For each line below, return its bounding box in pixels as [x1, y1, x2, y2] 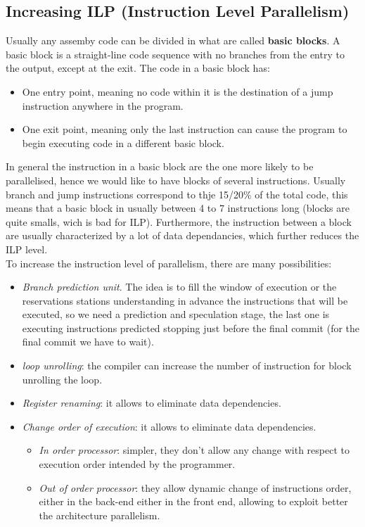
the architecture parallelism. [39, 507, 160, 522]
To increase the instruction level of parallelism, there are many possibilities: [6, 255, 332, 270]
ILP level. [6, 241, 48, 256]
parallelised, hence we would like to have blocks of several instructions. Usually [6, 172, 346, 187]
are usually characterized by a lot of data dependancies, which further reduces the [6, 228, 359, 243]
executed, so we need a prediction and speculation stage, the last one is [22, 307, 330, 322]
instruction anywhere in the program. [22, 98, 184, 113]
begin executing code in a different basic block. [22, 135, 224, 150]
